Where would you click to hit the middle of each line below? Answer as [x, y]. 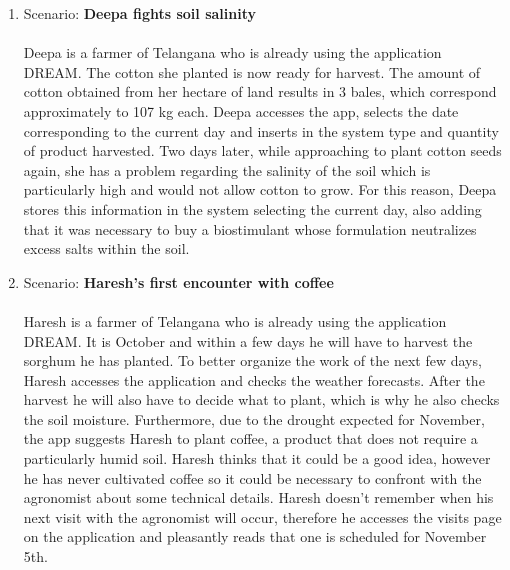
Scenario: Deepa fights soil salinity [139, 13]
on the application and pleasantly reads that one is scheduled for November [255, 536]
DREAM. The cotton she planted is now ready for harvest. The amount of [252, 71]
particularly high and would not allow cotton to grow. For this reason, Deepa [260, 189]
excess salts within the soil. [106, 248]
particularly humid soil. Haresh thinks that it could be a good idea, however [257, 458]
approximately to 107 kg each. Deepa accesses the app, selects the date [241, 110]
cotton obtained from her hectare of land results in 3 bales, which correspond [260, 91]
